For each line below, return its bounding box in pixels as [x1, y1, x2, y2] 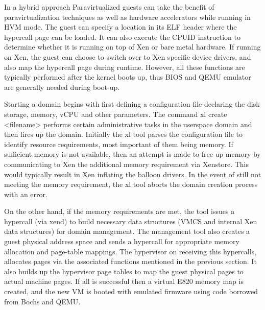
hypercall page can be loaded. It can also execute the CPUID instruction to [4, 31, 240, 42]
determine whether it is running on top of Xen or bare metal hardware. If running [4, 41, 261, 52]
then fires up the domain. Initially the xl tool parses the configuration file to [4, 129, 243, 139]
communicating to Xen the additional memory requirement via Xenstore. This [4, 158, 249, 169]
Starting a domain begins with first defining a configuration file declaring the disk [4, 99, 260, 109]
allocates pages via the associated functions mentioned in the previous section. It [4, 256, 257, 267]
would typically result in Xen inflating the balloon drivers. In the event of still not [4, 169, 261, 179]
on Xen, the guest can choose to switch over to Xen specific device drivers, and [4, 51, 251, 62]
